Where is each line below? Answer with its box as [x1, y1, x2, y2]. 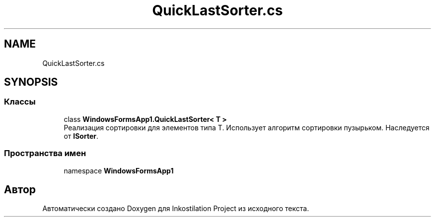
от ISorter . [64, 131, 98, 140]
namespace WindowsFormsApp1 [64, 166, 174, 175]
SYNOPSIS [4, 76, 58, 89]
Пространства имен [4, 148, 86, 159]
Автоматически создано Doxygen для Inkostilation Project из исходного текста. [42, 204, 309, 213]
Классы [4, 97, 36, 107]
